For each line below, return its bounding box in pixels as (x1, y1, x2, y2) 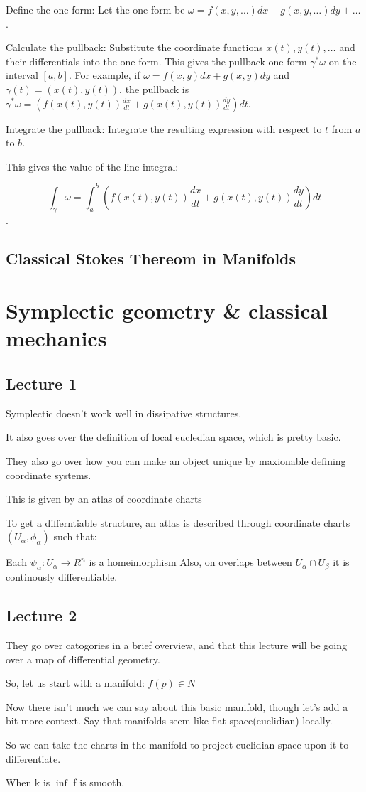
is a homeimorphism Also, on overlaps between (89, 555, 292, 569)
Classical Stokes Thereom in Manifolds (6, 247, 296, 269)
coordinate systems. (6, 467, 91, 482)
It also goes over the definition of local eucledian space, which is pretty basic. (6, 429, 341, 444)
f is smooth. (73, 775, 125, 790)
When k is (6, 775, 50, 790)
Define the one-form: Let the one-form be (6, 2, 185, 16)
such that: (53, 529, 97, 544)
